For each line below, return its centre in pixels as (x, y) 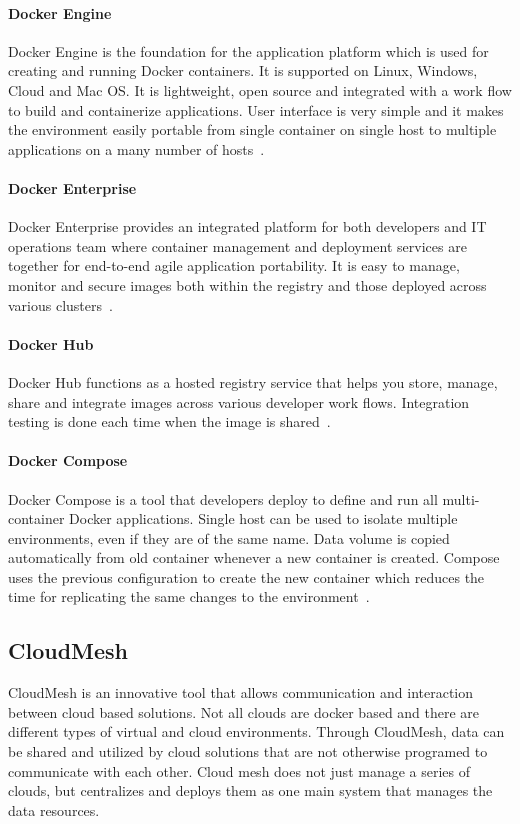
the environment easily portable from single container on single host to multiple (252, 129)
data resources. (54, 809)
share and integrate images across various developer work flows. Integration (239, 401)
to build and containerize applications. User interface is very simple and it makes (256, 109)
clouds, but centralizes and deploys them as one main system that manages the (250, 790)
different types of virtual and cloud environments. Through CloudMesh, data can (256, 731)
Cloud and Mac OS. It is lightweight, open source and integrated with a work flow (260, 89)
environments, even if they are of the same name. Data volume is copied (229, 537)
